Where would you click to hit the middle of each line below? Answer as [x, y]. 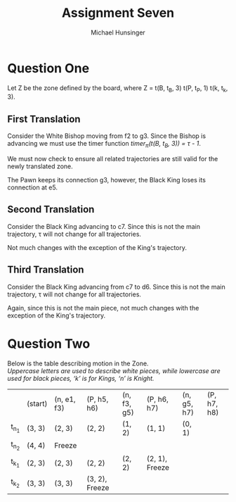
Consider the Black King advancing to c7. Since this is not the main [104, 226]
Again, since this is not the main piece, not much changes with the [103, 308]
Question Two [49, 344]
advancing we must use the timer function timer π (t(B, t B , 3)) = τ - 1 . [104, 144]
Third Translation [46, 270]
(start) [37, 403]
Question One [48, 68]
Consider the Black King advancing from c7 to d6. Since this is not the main [117, 287]
